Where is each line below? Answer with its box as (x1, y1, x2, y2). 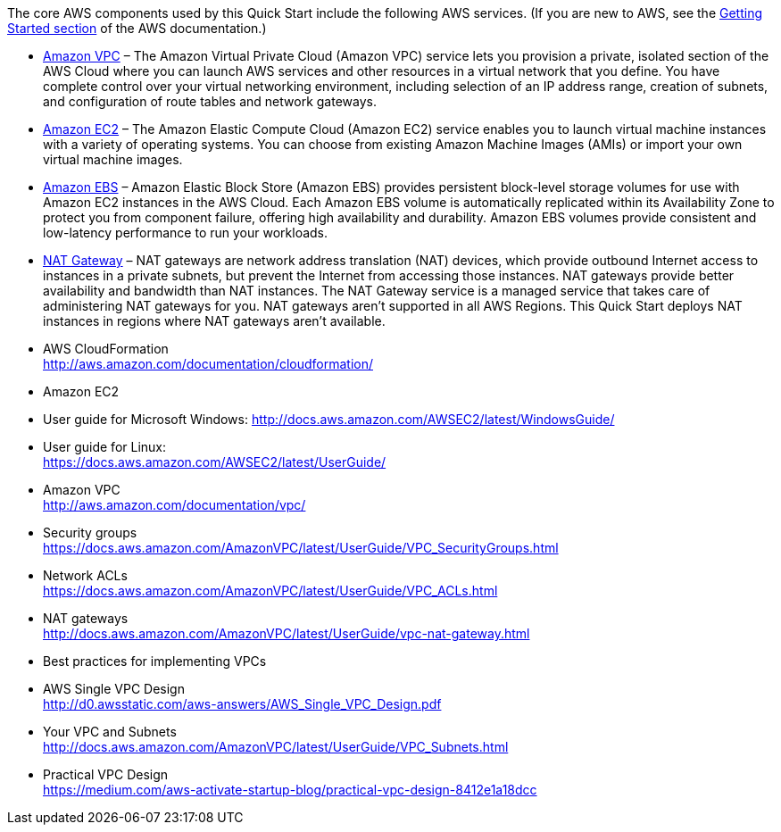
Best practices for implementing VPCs (43, 653, 267, 669)
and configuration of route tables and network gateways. (43, 94, 377, 109)
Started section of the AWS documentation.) (7, 21, 267, 36)
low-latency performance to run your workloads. (43, 225, 328, 240)
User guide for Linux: (43, 439, 167, 454)
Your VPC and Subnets (43, 724, 177, 739)
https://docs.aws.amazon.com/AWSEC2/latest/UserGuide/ (43, 454, 386, 470)
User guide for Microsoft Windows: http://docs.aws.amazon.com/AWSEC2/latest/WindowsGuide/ (43, 412, 615, 427)
